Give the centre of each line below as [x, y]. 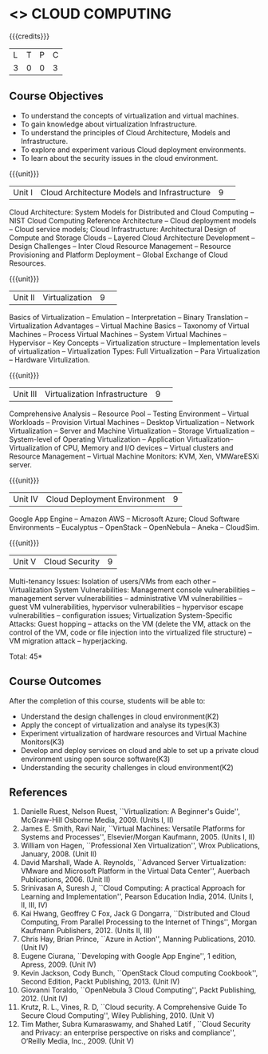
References [38, 792]
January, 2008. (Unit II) [59, 854]
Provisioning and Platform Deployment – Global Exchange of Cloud [118, 254]
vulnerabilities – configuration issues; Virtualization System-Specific [121, 615]
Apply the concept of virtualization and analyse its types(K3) [120, 724]
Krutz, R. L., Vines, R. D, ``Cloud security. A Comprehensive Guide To [134, 1007]
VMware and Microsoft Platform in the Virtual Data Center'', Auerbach [135, 871]
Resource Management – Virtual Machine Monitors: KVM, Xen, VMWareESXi [134, 456]
